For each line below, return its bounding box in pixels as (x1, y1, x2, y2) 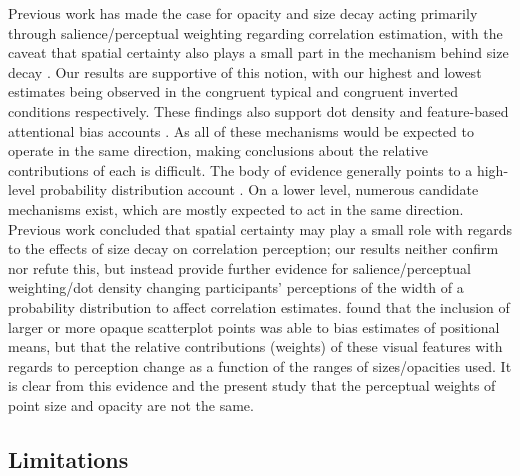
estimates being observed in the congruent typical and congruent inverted (8, 81, 458, 102)
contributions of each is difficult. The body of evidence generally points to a (8, 159, 473, 180)
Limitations (8, 443, 129, 474)
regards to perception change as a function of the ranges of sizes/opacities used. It (8, 355, 512, 376)
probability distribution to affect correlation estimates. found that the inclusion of (8, 296, 510, 317)
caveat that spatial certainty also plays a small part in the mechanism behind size (8, 42, 509, 63)
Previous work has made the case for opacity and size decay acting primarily (8, 3, 478, 23)
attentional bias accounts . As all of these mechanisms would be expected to (8, 120, 474, 141)
